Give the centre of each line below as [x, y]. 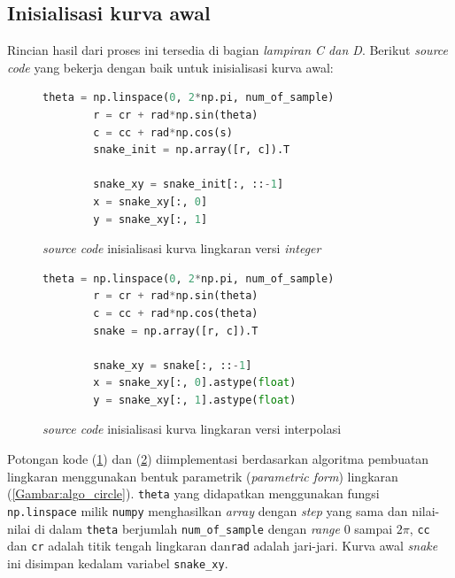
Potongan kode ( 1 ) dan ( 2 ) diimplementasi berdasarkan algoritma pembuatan [218, 459]
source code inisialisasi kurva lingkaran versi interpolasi [192, 429]
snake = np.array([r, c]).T [176, 331]
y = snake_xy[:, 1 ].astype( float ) [195, 400]
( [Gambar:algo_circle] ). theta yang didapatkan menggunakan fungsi [193, 493]
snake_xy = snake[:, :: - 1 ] [173, 365]
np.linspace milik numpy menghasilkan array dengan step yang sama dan [208, 510]
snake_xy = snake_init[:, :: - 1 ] [189, 185]
